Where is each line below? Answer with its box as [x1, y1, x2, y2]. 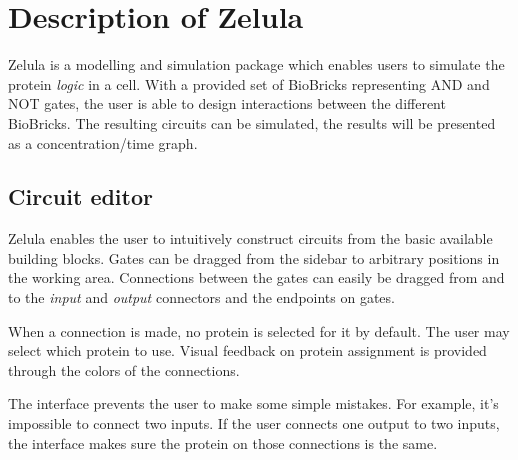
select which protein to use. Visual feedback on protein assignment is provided [8, 340, 487, 361]
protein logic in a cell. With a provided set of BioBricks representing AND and [8, 73, 490, 94]
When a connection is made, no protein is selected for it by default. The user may [8, 320, 510, 341]
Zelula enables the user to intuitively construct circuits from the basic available [8, 228, 493, 249]
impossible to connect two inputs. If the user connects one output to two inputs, [8, 413, 500, 434]
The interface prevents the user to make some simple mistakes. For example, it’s [8, 393, 499, 414]
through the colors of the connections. [8, 359, 240, 380]
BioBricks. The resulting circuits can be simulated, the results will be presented [8, 112, 496, 133]
